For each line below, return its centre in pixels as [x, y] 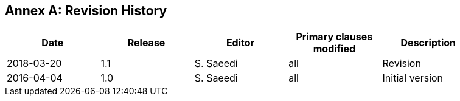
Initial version [413, 78]
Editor [240, 43]
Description [428, 43]
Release [146, 43]
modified [334, 49]
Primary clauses [334, 37]
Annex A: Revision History [86, 11]
